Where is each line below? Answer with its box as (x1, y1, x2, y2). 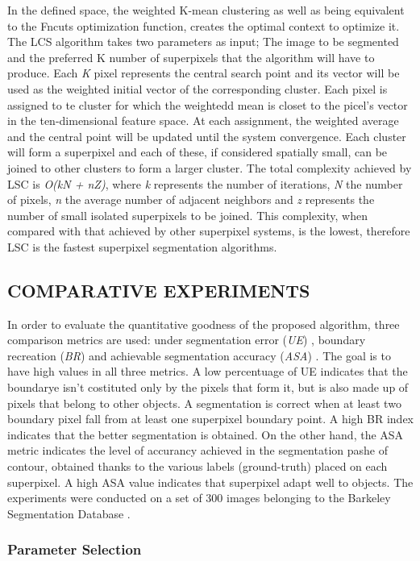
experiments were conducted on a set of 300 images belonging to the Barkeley (7, 489, 391, 506)
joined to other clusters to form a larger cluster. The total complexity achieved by (7, 159, 412, 176)
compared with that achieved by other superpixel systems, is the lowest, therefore (7, 222, 410, 239)
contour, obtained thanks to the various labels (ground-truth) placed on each (7, 458, 388, 475)
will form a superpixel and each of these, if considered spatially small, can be (7, 143, 388, 160)
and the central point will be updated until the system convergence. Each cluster (7, 127, 406, 144)
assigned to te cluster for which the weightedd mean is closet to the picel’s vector (7, 96, 408, 113)
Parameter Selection (7, 539, 142, 559)
